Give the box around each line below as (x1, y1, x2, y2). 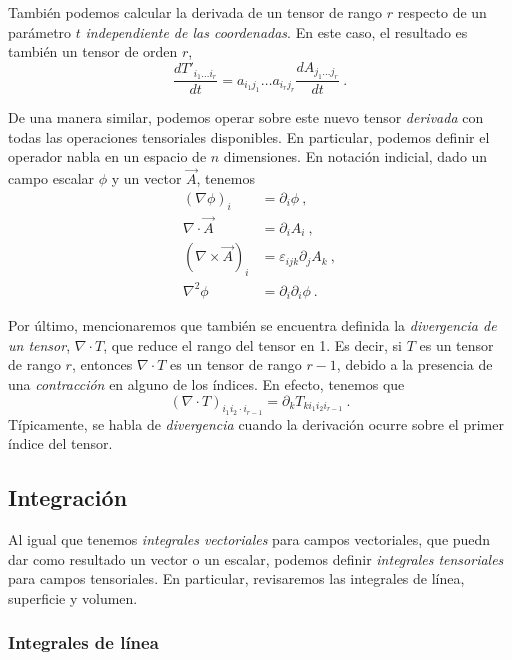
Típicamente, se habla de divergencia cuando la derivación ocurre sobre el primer (8, 413, 504, 434)
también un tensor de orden (8, 41, 178, 62)
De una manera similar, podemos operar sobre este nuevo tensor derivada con (8, 107, 484, 128)
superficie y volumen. (8, 587, 138, 608)
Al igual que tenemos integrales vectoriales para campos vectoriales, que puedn (8, 529, 491, 550)
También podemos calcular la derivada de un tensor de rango (8, 2, 383, 22)
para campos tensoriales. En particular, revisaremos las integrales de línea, (8, 568, 465, 589)
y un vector (111, 168, 182, 189)
